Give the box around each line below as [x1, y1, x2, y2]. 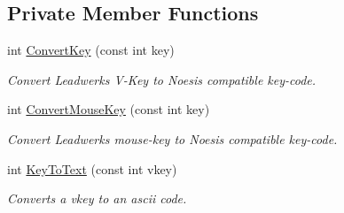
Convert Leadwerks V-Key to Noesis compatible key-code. [7, 70, 317, 88]
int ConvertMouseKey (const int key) [7, 100, 210, 118]
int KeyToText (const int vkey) [7, 159, 177, 178]
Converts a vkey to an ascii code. [7, 189, 187, 208]
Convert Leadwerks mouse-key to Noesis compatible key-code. [7, 129, 338, 148]
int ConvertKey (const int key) [7, 41, 175, 59]
